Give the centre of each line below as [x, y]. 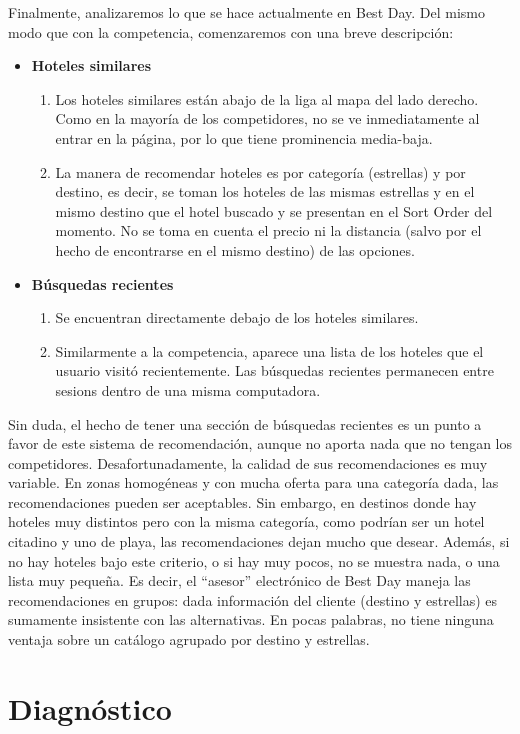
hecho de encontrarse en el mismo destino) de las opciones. [235, 249]
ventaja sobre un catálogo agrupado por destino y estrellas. [189, 639]
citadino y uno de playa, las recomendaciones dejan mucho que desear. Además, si [259, 541]
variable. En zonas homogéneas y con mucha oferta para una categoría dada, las [253, 482]
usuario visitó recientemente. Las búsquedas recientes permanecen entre [274, 370]
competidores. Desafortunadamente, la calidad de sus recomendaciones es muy [248, 462]
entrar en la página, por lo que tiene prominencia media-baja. [244, 137]
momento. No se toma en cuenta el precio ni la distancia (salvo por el [268, 230]
